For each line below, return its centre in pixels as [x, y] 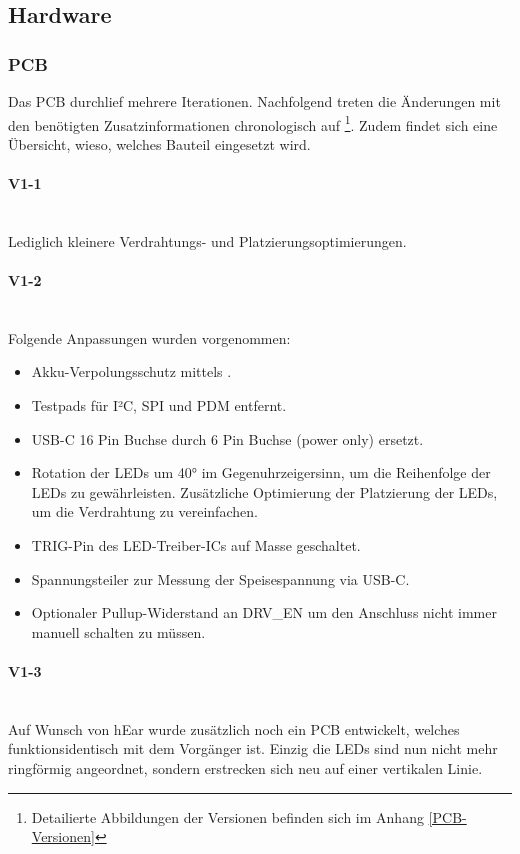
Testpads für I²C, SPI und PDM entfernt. [159, 405]
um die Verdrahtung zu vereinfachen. [144, 511]
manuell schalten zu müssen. [118, 631]
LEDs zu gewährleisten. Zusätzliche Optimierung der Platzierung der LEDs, [264, 491]
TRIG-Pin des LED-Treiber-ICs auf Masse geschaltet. [196, 544]
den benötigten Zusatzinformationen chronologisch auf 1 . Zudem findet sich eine [253, 123]
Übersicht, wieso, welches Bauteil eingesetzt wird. [159, 143]
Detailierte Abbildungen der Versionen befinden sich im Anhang [227, 816]
